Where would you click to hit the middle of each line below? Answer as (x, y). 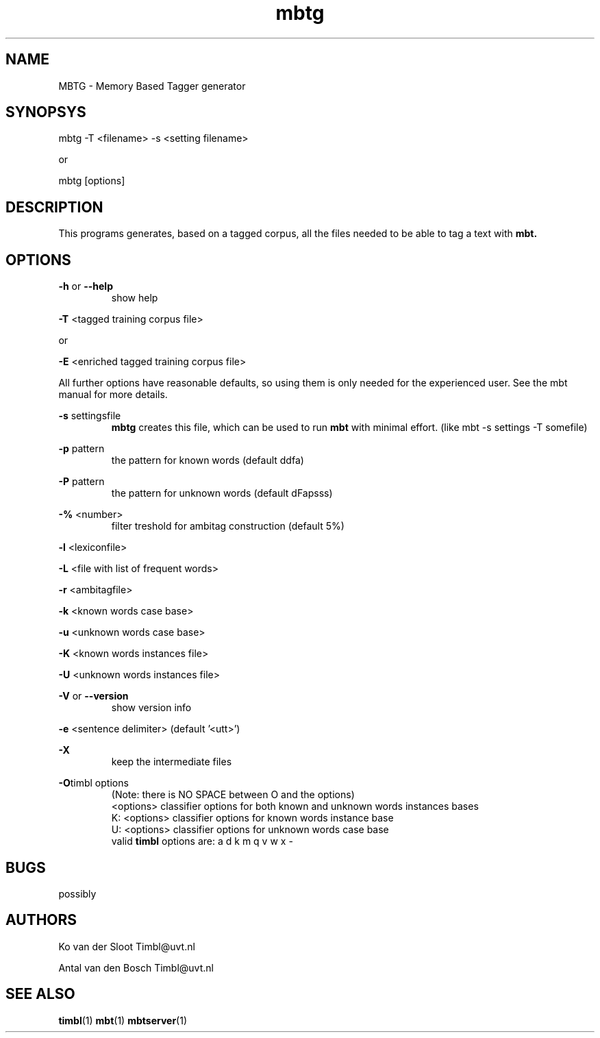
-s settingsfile (90, 416)
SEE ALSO (40, 994)
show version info (151, 708)
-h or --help (86, 286)
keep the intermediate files (172, 762)
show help (135, 298)
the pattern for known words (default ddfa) (208, 460)
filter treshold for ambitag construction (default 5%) (228, 526)
